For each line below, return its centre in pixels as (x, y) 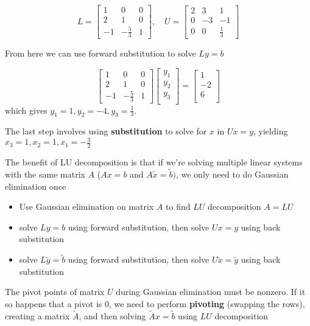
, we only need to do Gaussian (232, 174)
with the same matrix (45, 174)
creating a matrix (37, 315)
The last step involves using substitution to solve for (106, 131)
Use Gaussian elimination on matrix (86, 206)
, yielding (271, 131)
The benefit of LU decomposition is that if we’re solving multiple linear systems (154, 162)
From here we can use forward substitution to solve (100, 53)
